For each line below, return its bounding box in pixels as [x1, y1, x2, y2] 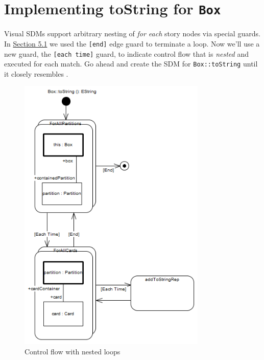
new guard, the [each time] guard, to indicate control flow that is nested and [4, 48, 249, 59]
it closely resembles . [4, 68, 68, 79]
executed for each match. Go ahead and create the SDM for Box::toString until [4, 58, 258, 69]
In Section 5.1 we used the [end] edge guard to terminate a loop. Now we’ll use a [4, 38, 260, 49]
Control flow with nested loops [25, 346, 121, 356]
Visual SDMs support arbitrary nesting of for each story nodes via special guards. [4, 28, 260, 39]
